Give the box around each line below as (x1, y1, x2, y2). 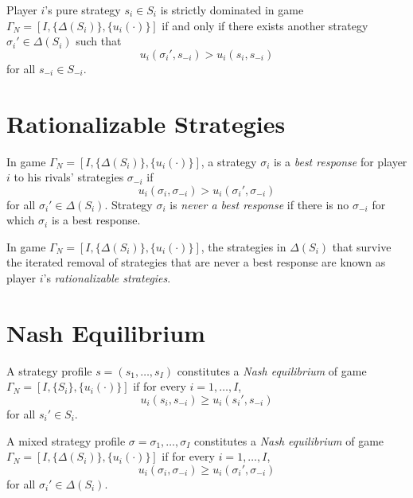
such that (76, 33, 122, 49)
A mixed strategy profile (6, 432, 126, 449)
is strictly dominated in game (160, 2, 304, 18)
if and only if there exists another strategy (162, 17, 368, 33)
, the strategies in (201, 238, 286, 255)
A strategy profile (6, 362, 92, 379)
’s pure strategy (45, 2, 121, 18)
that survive (332, 238, 392, 255)
